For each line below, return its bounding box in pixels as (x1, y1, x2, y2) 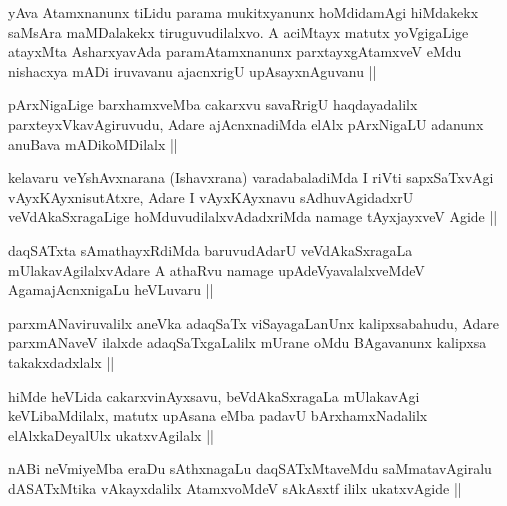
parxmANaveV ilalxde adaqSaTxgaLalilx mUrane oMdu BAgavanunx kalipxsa (8, 332, 487, 353)
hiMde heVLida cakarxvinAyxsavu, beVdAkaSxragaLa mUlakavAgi (8, 385, 420, 406)
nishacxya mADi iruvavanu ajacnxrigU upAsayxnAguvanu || (8, 60, 377, 81)
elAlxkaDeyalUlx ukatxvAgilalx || (8, 424, 214, 445)
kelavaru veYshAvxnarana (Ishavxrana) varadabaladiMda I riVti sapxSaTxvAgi (8, 167, 494, 188)
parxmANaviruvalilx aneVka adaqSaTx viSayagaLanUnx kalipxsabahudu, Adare (8, 312, 499, 333)
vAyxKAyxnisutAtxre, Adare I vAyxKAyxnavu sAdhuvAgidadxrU (8, 186, 414, 207)
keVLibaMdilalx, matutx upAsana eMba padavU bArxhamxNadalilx (8, 405, 428, 426)
